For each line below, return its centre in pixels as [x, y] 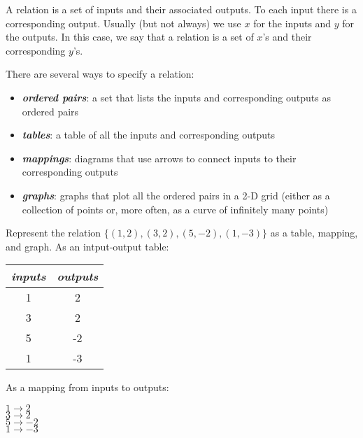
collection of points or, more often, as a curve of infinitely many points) [175, 209]
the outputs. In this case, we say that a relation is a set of [130, 37]
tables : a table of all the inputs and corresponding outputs [148, 135]
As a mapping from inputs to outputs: [87, 387]
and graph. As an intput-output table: [87, 246]
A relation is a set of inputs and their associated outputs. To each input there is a [181, 9]
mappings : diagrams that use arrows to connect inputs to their [159, 158]
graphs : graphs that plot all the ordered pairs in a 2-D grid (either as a [176, 195]
